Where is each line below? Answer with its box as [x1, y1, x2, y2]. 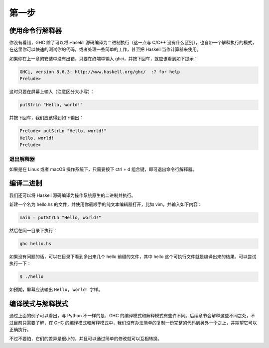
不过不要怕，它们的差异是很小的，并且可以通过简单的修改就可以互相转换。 [9, 336, 162, 342]
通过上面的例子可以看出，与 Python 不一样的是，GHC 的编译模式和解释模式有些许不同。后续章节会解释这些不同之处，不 [9, 313, 256, 319]
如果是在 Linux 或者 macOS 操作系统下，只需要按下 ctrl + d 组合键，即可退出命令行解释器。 [9, 166, 197, 172]
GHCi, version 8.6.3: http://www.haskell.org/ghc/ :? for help [19, 69, 180, 75]
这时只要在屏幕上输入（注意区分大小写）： [9, 88, 95, 94]
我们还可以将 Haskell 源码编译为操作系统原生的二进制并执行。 [9, 192, 136, 198]
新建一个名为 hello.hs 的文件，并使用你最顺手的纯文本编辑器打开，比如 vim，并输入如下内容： [9, 201, 202, 207]
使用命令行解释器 [9, 26, 62, 35]
